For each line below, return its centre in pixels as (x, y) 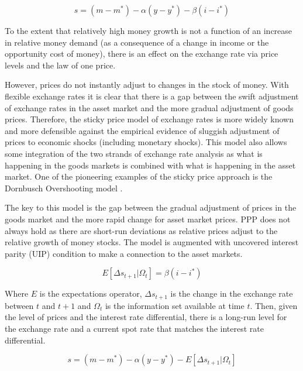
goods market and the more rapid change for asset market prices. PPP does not (148, 219)
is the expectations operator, (91, 293)
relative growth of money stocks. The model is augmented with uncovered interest (152, 242)
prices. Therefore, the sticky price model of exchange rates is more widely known (149, 119)
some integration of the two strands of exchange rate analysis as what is (134, 153)
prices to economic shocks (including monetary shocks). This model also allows (146, 142)
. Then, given (274, 305)
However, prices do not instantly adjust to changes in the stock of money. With (147, 85)
